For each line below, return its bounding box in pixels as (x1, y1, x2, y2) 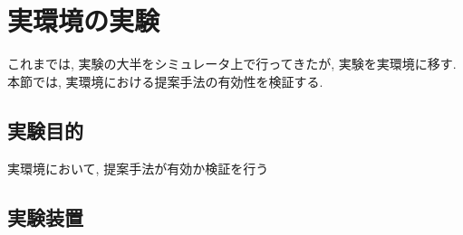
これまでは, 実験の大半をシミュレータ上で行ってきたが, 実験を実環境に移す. (7, 54, 457, 73)
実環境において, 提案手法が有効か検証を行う (7, 158, 269, 177)
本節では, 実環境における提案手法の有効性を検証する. (7, 71, 323, 90)
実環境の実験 (7, 2, 160, 39)
